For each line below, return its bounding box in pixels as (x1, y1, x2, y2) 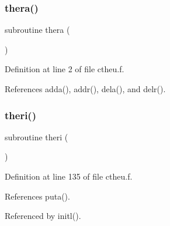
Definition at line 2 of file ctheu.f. (5, 63, 124, 75)
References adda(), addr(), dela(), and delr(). (5, 83, 166, 95)
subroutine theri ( (5, 130, 68, 143)
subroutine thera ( (5, 23, 70, 36)
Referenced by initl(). (5, 210, 81, 222)
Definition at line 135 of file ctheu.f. (5, 170, 133, 182)
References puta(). (5, 190, 70, 202)
